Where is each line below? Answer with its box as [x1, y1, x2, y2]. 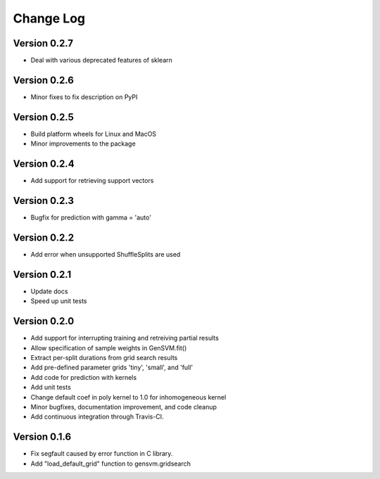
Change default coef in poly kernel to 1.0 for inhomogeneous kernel [30, 392, 227, 401]
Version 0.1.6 [13, 431, 72, 443]
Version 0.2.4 [13, 158, 75, 170]
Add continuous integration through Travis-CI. [30, 412, 165, 421]
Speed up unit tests [30, 297, 87, 305]
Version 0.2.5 [13, 111, 74, 123]
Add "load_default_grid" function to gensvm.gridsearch [30, 459, 191, 468]
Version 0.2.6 [13, 74, 74, 86]
